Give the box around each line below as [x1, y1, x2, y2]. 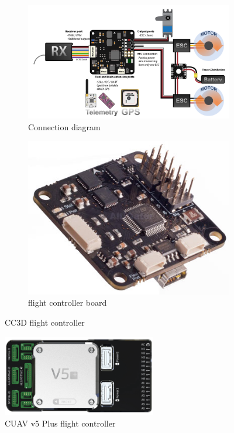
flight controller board [28, 296, 107, 309]
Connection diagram [28, 120, 101, 133]
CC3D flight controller [5, 316, 85, 328]
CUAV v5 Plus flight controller [5, 417, 116, 429]
